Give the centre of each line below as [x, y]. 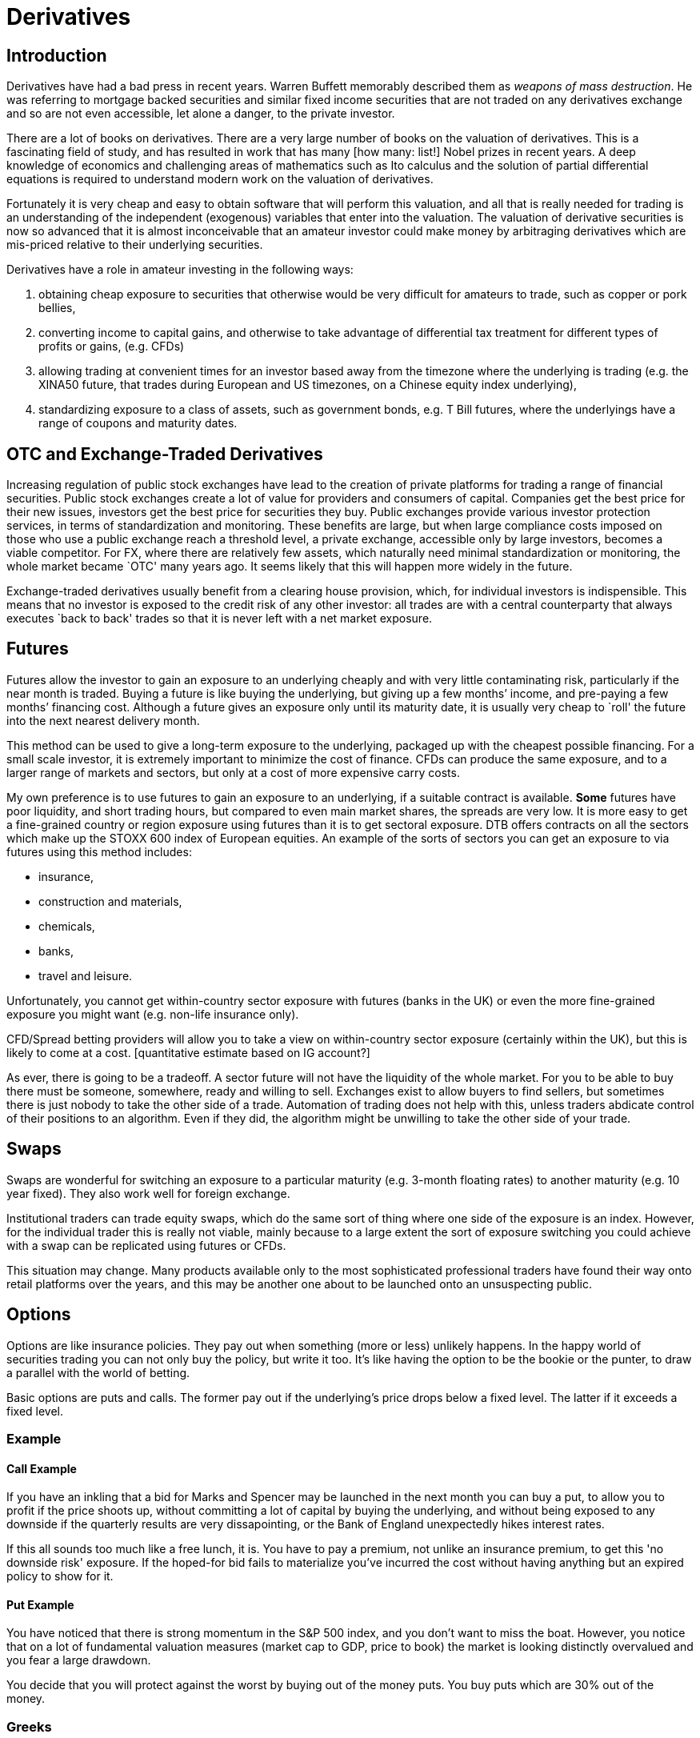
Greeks [29, 1726]
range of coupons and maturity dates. [138, 423]
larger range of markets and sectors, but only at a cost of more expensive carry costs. [233, 772]
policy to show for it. [60, 1576]
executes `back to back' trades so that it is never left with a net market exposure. [220, 619]
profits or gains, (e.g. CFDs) [112, 346]
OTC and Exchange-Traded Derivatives [165, 454]
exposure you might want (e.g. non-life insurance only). [153, 1014]
